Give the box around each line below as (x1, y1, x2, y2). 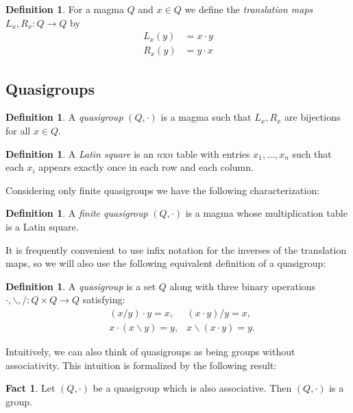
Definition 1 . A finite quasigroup (5, 206, 148, 220)
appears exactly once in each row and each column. (38, 160, 254, 174)
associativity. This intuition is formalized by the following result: (5, 357, 277, 372)
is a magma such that (160, 110, 252, 124)
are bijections (284, 110, 341, 124)
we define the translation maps (184, 2, 313, 16)
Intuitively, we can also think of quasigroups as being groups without (5, 344, 295, 359)
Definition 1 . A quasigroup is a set (5, 279, 156, 293)
